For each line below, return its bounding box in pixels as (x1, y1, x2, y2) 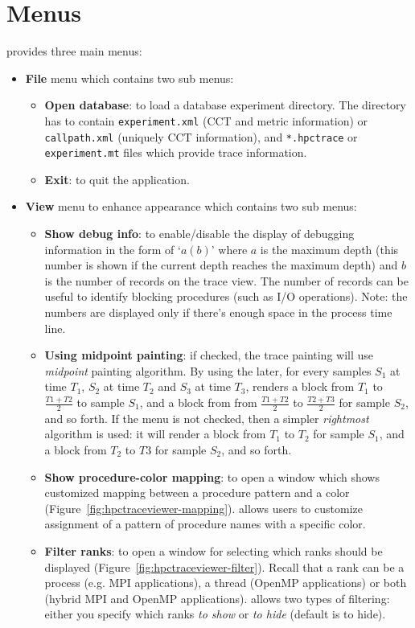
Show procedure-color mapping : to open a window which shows (44, 468, 380, 485)
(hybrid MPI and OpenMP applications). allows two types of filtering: (44, 589, 390, 606)
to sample (76, 394, 125, 410)
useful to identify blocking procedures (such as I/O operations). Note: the (44, 288, 408, 305)
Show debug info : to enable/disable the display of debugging (44, 225, 355, 242)
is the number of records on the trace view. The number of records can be (44, 272, 409, 289)
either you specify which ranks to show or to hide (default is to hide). (44, 605, 386, 622)
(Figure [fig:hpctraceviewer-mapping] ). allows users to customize (44, 499, 363, 516)
